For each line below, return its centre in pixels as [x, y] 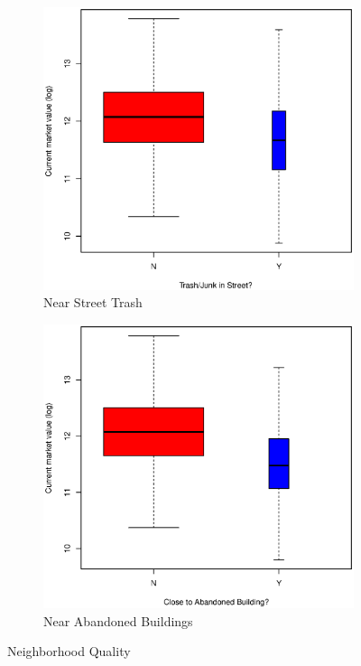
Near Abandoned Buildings [118, 620]
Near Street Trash [93, 302]
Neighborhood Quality [69, 651]
